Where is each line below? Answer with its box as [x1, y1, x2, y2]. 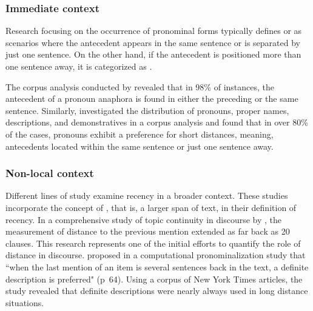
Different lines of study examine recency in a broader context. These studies [5, 189, 288, 202]
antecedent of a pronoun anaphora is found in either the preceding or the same [5, 92, 298, 105]
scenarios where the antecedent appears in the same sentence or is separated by [5, 36, 300, 48]
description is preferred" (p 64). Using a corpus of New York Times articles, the [5, 272, 303, 285]
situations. [5, 296, 44, 309]
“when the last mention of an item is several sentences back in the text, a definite [5, 260, 309, 273]
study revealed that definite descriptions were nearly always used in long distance [5, 284, 308, 297]
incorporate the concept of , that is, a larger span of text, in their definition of [5, 201, 297, 213]
